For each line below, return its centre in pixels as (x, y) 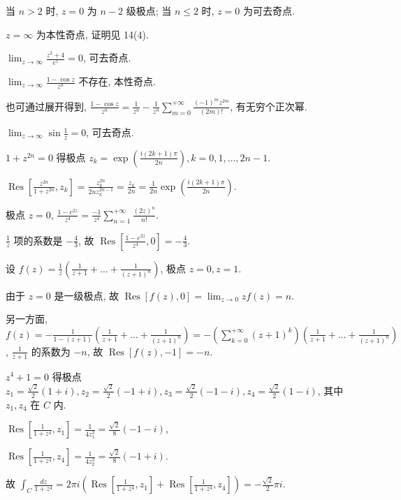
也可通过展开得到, (46, 106)
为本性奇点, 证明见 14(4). (92, 34)
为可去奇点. (269, 10)
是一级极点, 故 (87, 295)
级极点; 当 (149, 10)
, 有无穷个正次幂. (269, 106)
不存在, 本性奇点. (117, 81)
